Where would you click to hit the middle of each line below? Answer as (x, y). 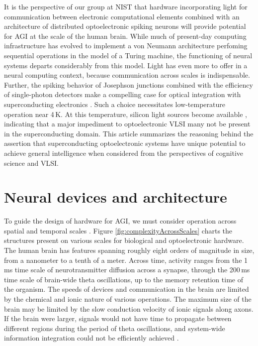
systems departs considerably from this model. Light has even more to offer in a (126, 65)
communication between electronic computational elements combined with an (122, 16)
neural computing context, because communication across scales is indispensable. (127, 75)
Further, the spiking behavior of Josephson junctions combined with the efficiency (129, 84)
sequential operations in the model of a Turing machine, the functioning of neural (128, 55)
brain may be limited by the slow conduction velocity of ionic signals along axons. (129, 308)
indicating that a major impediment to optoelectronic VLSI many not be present (127, 124)
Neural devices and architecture (116, 197)
